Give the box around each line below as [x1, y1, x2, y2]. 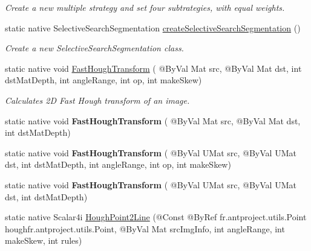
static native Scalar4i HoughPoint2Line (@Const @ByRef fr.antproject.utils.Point [5, 211, 307, 223]
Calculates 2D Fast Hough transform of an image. [5, 94, 190, 106]
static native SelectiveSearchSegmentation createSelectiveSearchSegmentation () [5, 21, 301, 34]
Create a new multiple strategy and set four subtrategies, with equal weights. [5, 1, 285, 13]
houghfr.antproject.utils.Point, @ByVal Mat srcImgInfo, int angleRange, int [5, 222, 285, 235]
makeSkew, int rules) [5, 234, 82, 247]
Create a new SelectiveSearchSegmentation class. [5, 42, 184, 54]
